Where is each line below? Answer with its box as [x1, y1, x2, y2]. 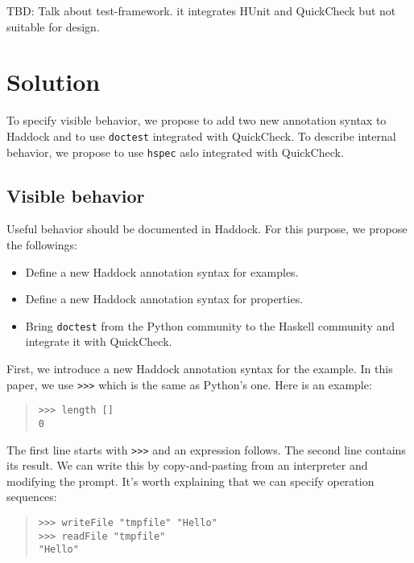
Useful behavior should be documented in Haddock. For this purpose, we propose [6, 220, 408, 237]
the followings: [6, 236, 77, 253]
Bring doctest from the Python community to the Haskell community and [25, 317, 395, 334]
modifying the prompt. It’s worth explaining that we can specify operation [6, 472, 375, 489]
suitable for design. [6, 18, 100, 35]
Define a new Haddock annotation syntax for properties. [25, 290, 304, 307]
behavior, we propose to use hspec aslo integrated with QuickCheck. [6, 143, 344, 160]
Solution [6, 65, 101, 98]
